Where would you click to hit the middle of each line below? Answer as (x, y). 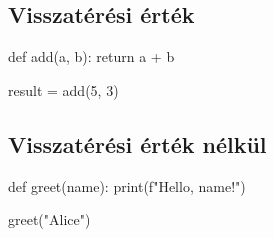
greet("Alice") (49, 219)
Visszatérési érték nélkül (137, 143)
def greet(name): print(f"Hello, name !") (127, 185)
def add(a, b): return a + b (91, 56)
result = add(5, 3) (63, 89)
